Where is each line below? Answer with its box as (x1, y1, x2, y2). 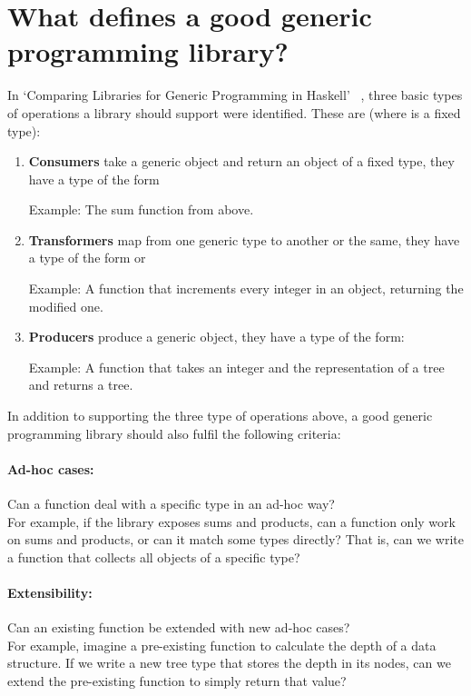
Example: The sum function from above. (28, 200, 254, 219)
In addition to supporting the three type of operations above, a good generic (7, 406, 433, 425)
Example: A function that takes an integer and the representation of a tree (28, 357, 445, 376)
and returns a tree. (28, 375, 133, 394)
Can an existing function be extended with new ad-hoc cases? (7, 618, 350, 637)
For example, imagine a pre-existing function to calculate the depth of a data (7, 635, 437, 654)
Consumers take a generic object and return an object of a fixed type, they (28, 152, 455, 171)
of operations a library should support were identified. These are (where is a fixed (7, 103, 461, 122)
